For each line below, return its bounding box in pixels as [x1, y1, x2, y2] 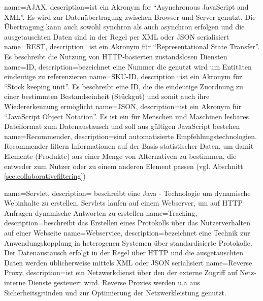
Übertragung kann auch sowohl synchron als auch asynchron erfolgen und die [4, 21, 245, 32]
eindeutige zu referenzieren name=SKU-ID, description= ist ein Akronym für [4, 71, 242, 82]
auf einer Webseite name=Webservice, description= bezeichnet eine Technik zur [4, 227, 250, 238]
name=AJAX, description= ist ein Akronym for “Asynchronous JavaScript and [4, 2, 249, 12]
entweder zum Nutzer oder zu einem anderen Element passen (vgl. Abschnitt [4, 160, 243, 171]
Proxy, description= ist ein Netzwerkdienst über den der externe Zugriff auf [4, 267, 238, 278]
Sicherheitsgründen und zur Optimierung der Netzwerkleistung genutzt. [4, 287, 226, 297]
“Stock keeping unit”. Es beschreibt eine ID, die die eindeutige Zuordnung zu [4, 81, 243, 91]
